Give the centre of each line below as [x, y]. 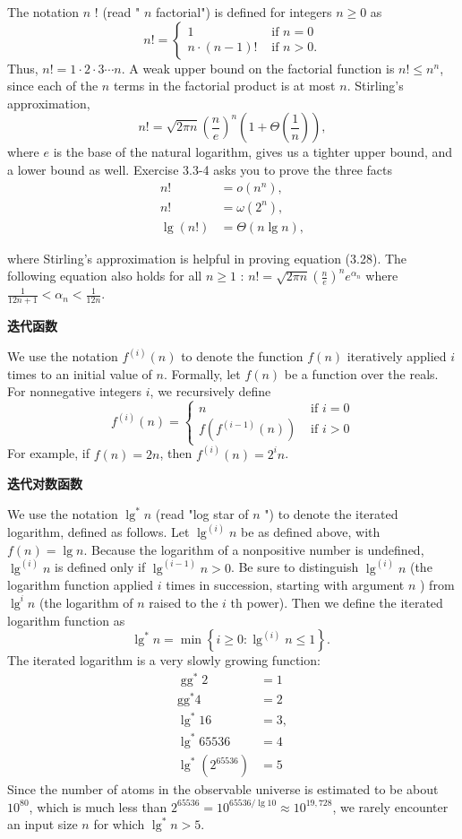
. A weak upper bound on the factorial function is [258, 68]
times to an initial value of [80, 373]
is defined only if [100, 567]
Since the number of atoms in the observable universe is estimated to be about [223, 789]
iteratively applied [397, 356]
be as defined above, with [311, 532]
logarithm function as [66, 620]
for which [119, 824]
